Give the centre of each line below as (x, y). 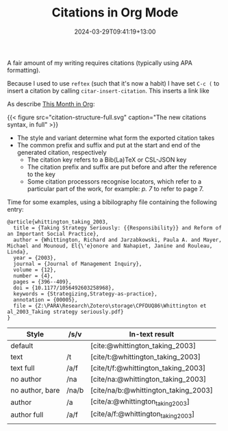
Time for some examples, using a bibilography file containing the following (112, 202)
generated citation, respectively (62, 152)
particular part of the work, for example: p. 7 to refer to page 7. (115, 188)
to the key (41, 174)
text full (23, 368)
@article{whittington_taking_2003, (58, 222)
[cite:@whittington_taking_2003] (143, 345)
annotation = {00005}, (46, 299)
